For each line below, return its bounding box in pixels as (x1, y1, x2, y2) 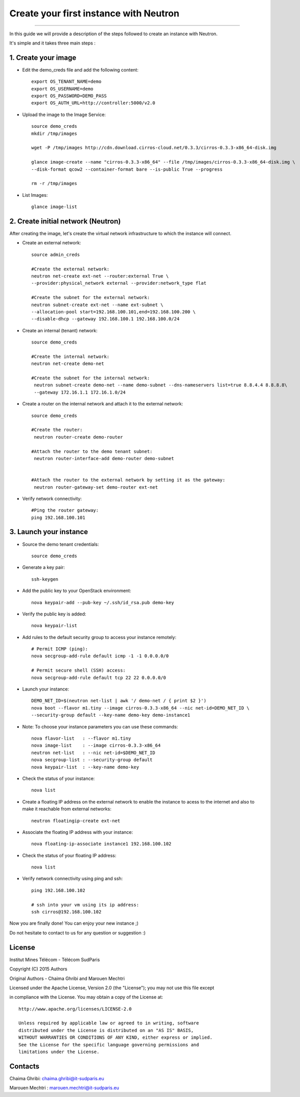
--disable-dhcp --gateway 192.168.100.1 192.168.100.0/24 (31, 316, 180, 322)
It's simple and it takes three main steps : (9, 40, 96, 46)
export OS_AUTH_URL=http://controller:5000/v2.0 (31, 100, 155, 106)
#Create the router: (31, 427, 83, 433)
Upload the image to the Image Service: (22, 111, 106, 118)
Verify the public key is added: (22, 611, 86, 617)
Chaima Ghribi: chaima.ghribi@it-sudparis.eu (9, 1075, 104, 1081)
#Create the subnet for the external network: (31, 294, 150, 301)
